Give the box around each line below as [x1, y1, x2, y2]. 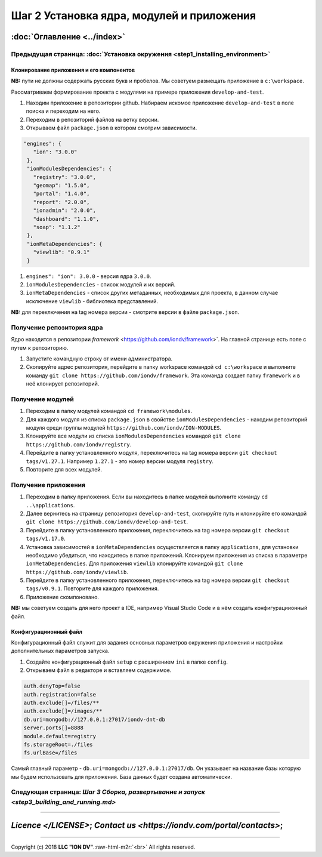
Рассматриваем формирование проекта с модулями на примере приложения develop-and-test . [11, 88, 264, 95]
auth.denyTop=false [23, 683, 80, 689]
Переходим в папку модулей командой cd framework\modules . [26, 408, 193, 415]
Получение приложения [11, 480, 86, 489]
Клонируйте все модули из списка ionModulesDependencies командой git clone [26, 433, 241, 440]
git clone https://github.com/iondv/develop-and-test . [26, 518, 188, 525]
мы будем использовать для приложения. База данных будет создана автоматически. [11, 773, 233, 780]
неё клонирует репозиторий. [26, 380, 100, 387]
